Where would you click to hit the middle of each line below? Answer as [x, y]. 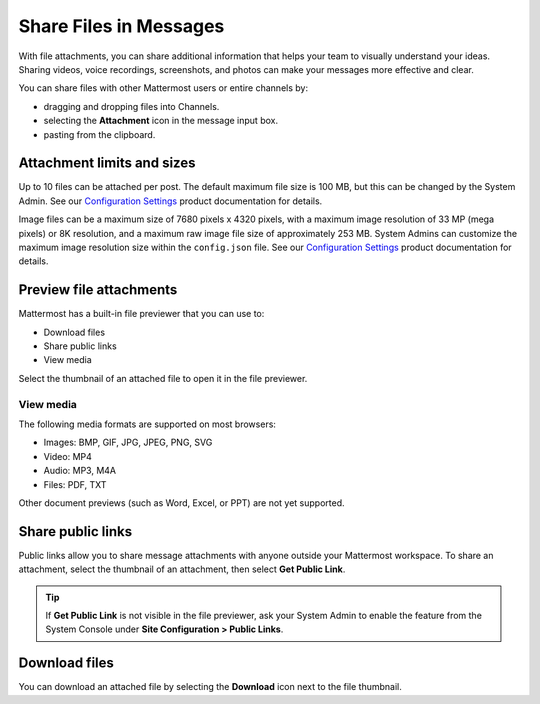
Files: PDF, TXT [75, 484]
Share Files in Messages [121, 26]
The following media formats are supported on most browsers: [147, 424]
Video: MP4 [67, 456]
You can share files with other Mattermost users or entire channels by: [163, 88]
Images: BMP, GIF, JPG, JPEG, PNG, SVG [128, 442]
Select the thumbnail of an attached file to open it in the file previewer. [163, 378]
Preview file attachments [98, 290]
